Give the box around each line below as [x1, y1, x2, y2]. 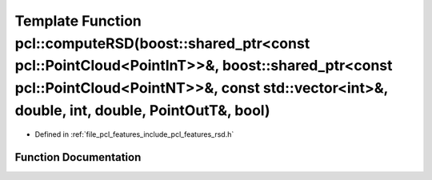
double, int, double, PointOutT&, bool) [14, 101, 270, 119]
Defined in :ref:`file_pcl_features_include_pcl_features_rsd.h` [34, 129, 234, 139]
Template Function [14, 12, 142, 30]
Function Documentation [14, 150, 142, 164]
